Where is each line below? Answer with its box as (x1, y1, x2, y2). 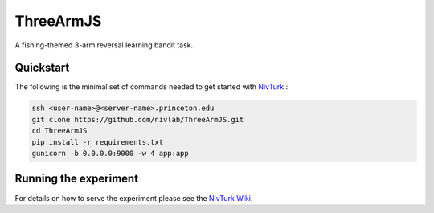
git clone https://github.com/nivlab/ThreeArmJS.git (31, 115, 244, 124)
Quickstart (14, 61, 70, 75)
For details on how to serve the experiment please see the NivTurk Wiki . (14, 193, 253, 203)
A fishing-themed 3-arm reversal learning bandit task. (14, 40, 194, 50)
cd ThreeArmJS (31, 126, 88, 136)
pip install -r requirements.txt (31, 137, 164, 146)
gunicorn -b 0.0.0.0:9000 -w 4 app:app (31, 149, 189, 158)
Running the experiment (14, 172, 139, 186)
